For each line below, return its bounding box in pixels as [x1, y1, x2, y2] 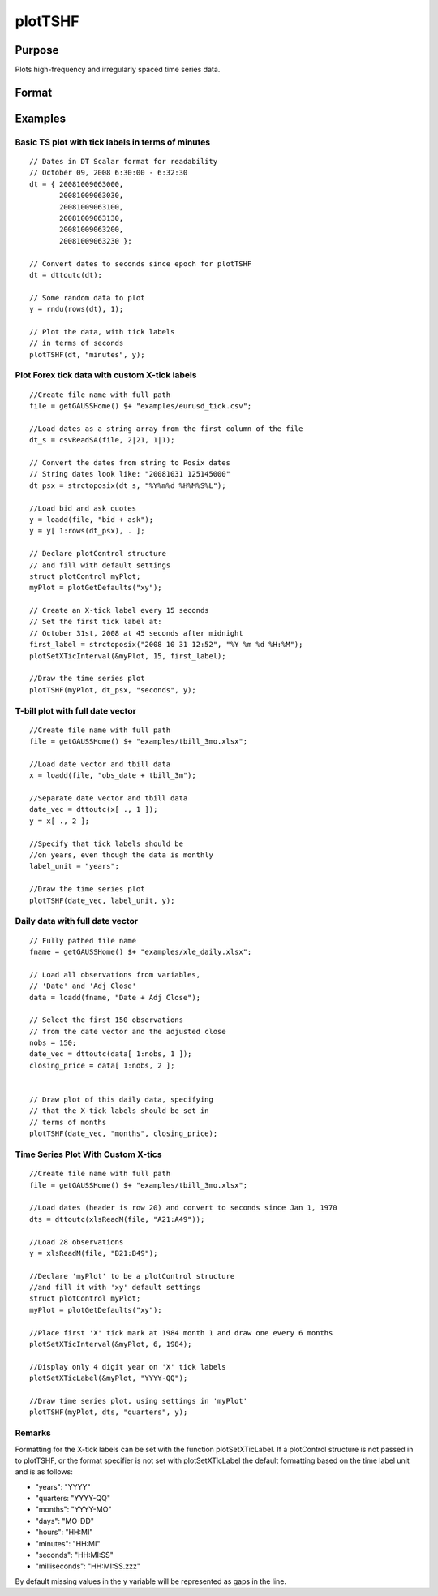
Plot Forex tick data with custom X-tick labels [15, 369, 197, 381]
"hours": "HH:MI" [35, 1527, 93, 1538]
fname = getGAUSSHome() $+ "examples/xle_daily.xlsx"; [29, 947, 252, 956]
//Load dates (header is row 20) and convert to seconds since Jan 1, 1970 [29, 1203, 337, 1213]
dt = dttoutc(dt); [29, 270, 103, 279]
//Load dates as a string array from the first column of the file [29, 424, 303, 434]
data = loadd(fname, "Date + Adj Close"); [29, 993, 201, 1002]
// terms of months [29, 1117, 107, 1127]
